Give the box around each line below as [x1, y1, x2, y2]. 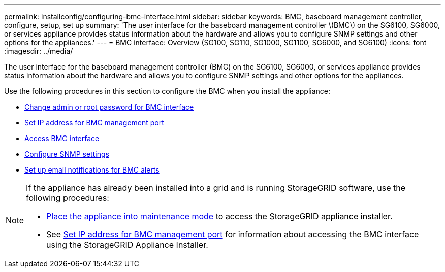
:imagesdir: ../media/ [4, 47, 73, 55]
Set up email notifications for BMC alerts [24, 165, 160, 174]
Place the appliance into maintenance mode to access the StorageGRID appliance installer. [46, 211, 393, 221]
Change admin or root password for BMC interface [24, 103, 194, 111]
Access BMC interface [24, 134, 100, 143]
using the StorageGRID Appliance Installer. [46, 240, 208, 250]
